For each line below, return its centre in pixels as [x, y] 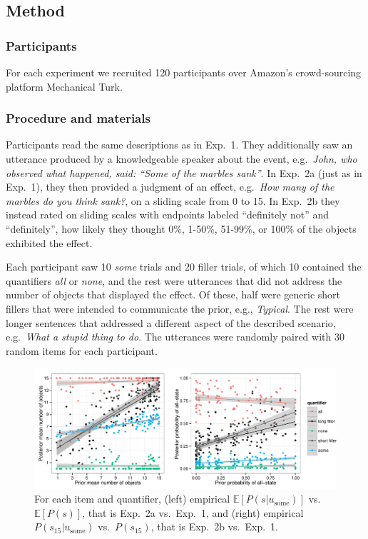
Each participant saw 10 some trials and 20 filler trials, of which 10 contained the [184, 267]
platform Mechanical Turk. [64, 86]
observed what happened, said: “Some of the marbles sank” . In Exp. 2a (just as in [184, 172]
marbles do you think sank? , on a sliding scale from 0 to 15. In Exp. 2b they [173, 200]
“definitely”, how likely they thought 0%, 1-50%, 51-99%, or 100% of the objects [181, 228]
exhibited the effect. [49, 242]
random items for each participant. [82, 350]
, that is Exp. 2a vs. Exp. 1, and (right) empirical [193, 512]
